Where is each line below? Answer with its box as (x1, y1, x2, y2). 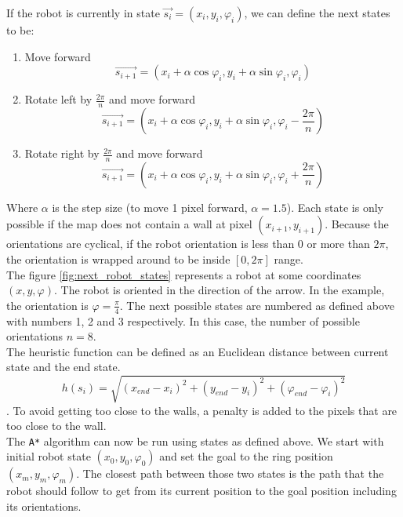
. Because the (325, 216, 389, 232)
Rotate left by (24, 91, 93, 107)
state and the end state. (6, 359, 121, 375)
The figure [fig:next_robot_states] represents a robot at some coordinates (6, 266, 361, 282)
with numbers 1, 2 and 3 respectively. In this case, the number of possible (6, 312, 360, 329)
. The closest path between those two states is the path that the (76, 465, 384, 482)
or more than (307, 235, 370, 252)
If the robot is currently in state (6, 5, 160, 20)
